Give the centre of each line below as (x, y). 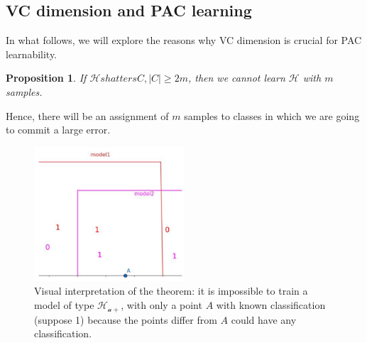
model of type (64, 305)
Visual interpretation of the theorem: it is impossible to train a (171, 291)
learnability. (32, 54)
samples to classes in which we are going (272, 115)
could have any (264, 319)
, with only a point (161, 305)
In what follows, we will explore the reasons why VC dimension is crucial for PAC (184, 40)
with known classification (271, 305)
